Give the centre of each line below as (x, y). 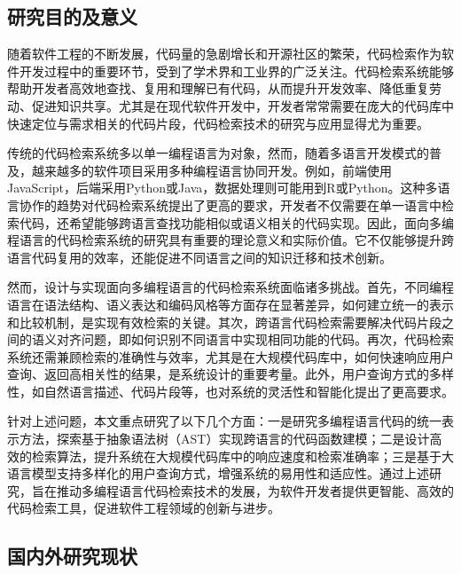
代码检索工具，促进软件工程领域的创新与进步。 (144, 508)
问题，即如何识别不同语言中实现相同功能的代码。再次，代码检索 (267, 339)
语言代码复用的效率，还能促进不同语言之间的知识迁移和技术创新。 (199, 257)
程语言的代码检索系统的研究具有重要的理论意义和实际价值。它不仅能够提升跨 (230, 240)
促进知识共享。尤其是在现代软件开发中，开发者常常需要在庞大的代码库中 (242, 105)
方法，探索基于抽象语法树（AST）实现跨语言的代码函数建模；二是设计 (224, 439)
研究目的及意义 (72, 16)
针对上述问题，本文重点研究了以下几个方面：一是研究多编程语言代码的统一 (224, 421)
